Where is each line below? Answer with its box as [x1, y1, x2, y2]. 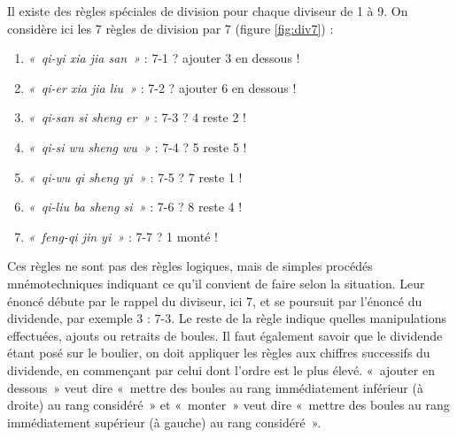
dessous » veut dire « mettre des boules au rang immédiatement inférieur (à [7, 378, 423, 396]
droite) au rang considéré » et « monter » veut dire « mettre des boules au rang [7, 396, 450, 414]
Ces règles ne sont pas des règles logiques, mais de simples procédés [7, 257, 373, 275]
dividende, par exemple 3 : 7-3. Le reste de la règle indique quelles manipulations [7, 309, 446, 327]
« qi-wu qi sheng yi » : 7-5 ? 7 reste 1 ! [27, 167, 243, 186]
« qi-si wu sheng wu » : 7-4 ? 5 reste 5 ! [27, 137, 247, 156]
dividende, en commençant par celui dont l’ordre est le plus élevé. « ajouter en [7, 360, 435, 379]
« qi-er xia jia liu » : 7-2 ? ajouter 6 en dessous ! [27, 78, 297, 96]
